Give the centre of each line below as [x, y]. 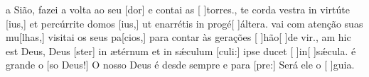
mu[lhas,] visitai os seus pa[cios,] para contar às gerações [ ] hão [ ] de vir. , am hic [178, 37]
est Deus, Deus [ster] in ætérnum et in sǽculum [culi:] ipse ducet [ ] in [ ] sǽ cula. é [181, 51]
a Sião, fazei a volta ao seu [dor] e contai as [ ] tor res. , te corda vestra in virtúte [178, 9]
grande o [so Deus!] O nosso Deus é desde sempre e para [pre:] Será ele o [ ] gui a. [180, 65]
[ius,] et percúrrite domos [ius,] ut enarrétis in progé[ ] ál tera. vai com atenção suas [184, 23]
